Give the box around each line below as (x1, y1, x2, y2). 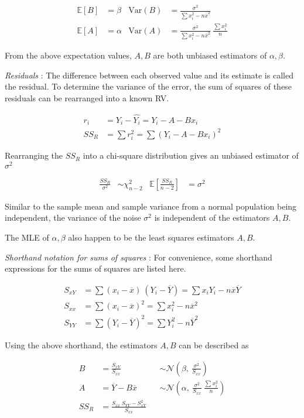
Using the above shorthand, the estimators (5, 338, 158, 351)
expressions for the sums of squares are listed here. (5, 262, 186, 275)
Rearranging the (5, 149, 63, 162)
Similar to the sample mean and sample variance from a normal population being (5, 200, 297, 212)
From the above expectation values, (5, 49, 132, 61)
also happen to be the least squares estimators (68, 231, 234, 243)
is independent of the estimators (154, 211, 270, 224)
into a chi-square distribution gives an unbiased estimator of (83, 149, 299, 162)
